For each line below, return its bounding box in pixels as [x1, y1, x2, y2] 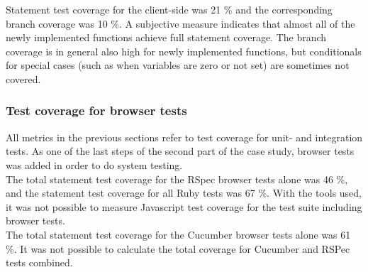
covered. [6, 71, 41, 86]
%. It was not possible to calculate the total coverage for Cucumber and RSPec [6, 241, 350, 256]
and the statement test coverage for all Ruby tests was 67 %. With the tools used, [6, 185, 362, 200]
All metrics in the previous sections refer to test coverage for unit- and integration [6, 129, 363, 144]
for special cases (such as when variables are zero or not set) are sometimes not [6, 58, 350, 72]
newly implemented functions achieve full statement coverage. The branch [6, 30, 327, 45]
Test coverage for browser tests [6, 102, 187, 119]
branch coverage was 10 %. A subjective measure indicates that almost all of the [6, 16, 355, 31]
